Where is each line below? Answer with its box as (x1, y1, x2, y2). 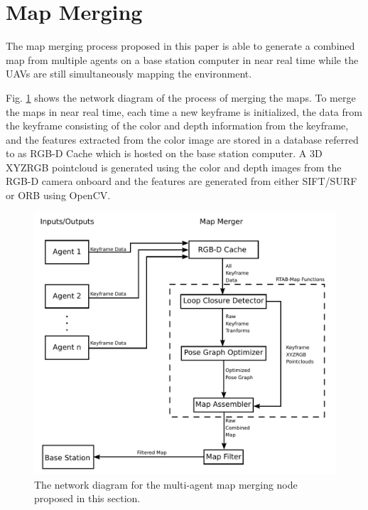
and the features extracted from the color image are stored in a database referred (6, 132, 359, 147)
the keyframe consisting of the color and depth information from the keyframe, (6, 118, 349, 133)
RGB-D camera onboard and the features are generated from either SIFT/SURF (6, 174, 357, 188)
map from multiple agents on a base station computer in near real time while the (6, 52, 359, 67)
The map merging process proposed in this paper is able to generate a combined (6, 38, 355, 53)
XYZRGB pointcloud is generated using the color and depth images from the (6, 159, 342, 174)
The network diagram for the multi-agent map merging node (34, 477, 298, 492)
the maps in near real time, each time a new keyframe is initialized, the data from (6, 104, 362, 119)
